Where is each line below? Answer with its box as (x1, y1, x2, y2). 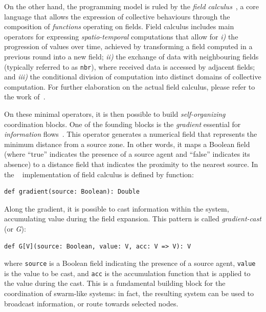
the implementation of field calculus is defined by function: (4, 169, 194, 179)
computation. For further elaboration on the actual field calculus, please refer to (4, 81, 255, 92)
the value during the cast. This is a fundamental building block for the (4, 278, 226, 288)
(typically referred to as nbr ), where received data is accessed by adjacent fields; (4, 61, 255, 72)
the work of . (4, 91, 46, 102)
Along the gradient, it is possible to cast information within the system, (4, 203, 229, 214)
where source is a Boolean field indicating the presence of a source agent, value (4, 258, 256, 268)
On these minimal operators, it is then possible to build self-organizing (4, 109, 226, 119)
